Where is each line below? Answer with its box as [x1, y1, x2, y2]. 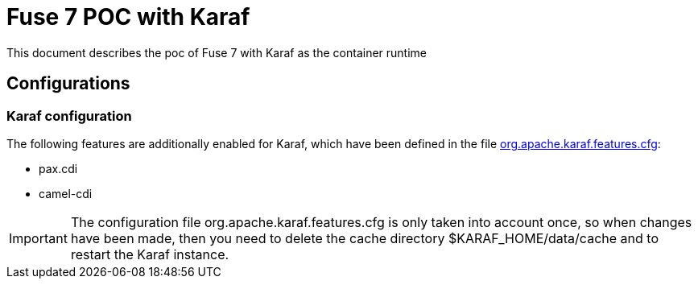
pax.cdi [39, 161, 78, 176]
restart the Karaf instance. [70, 246, 229, 262]
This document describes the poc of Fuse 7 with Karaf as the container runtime [6, 45, 427, 60]
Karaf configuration [6, 107, 132, 124]
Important [9, 229, 68, 246]
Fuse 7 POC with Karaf [6, 3, 250, 31]
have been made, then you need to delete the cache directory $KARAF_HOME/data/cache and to [70, 229, 659, 246]
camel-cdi [39, 186, 93, 200]
